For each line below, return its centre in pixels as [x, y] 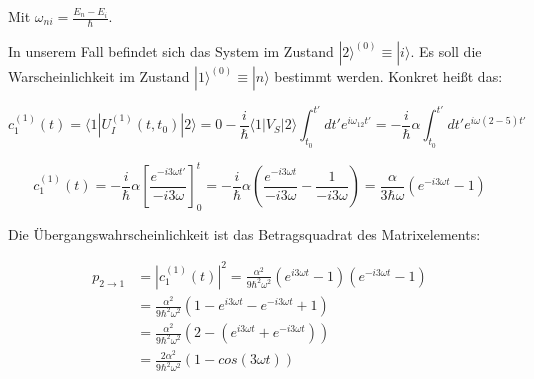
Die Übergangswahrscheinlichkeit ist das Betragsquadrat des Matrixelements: [244, 233]
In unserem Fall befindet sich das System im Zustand [171, 50]
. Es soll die [446, 50]
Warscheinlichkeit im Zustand [99, 75]
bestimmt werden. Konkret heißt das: [388, 75]
